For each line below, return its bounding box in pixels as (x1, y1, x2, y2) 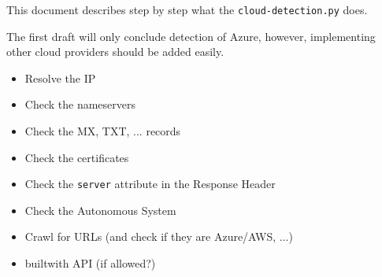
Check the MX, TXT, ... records (24, 123, 181, 139)
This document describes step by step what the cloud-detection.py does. (6, 2, 368, 17)
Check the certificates (24, 149, 129, 165)
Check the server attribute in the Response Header (24, 175, 276, 192)
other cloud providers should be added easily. (6, 43, 224, 60)
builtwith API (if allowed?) (24, 255, 156, 271)
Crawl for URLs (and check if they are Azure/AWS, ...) (24, 228, 293, 245)
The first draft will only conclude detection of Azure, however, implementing (6, 28, 376, 44)
